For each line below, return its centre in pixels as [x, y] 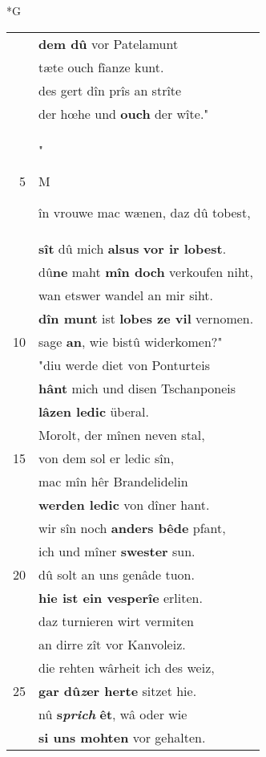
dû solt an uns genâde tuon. [117, 574]
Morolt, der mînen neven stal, [122, 434]
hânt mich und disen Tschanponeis [137, 388]
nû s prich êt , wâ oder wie [113, 714]
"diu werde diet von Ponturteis [124, 364]
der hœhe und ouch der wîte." [124, 113]
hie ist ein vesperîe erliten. [121, 597]
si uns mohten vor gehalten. [122, 737]
